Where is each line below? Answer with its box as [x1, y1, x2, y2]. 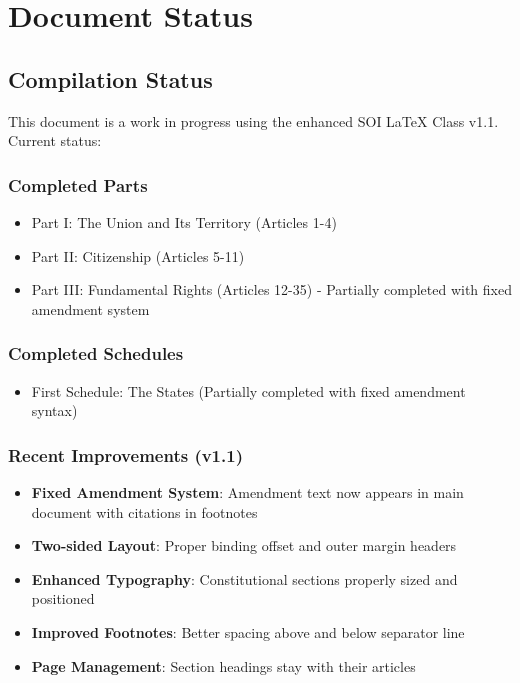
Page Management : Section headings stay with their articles [31, 655, 416, 676]
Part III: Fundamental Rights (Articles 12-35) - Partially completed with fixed [31, 279, 512, 300]
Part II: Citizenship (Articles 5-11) [31, 245, 245, 266]
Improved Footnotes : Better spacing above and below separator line [31, 621, 465, 642]
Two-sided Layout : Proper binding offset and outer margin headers [31, 535, 457, 556]
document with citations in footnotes [31, 501, 258, 522]
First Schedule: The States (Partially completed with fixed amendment [31, 380, 466, 401]
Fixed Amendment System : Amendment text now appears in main [31, 481, 464, 502]
